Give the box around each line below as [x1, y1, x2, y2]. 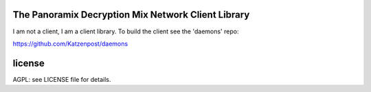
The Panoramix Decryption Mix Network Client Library [12, 9, 250, 20]
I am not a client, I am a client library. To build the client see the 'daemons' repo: [12, 27, 239, 35]
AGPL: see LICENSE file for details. [12, 75, 111, 83]
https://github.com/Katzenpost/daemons [12, 40, 128, 48]
